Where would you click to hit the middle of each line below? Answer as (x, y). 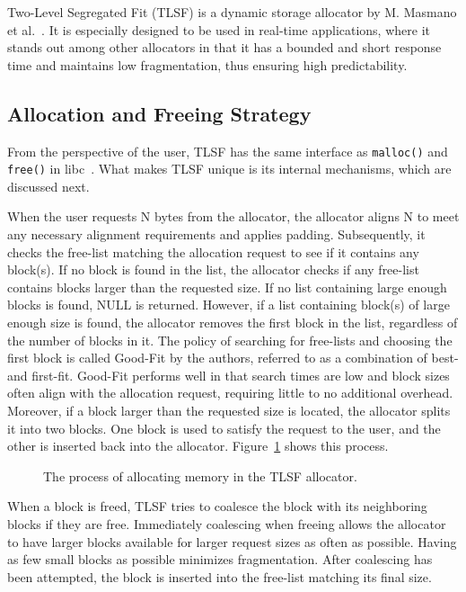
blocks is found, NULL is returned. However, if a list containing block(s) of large (229, 305)
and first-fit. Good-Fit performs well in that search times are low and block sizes (229, 375)
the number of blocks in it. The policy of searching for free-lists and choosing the (230, 340)
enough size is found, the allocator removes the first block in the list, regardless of (233, 323)
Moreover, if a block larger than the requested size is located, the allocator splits (229, 411)
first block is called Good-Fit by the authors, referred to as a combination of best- (233, 358)
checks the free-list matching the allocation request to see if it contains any (213, 251)
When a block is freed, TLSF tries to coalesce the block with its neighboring (217, 506)
